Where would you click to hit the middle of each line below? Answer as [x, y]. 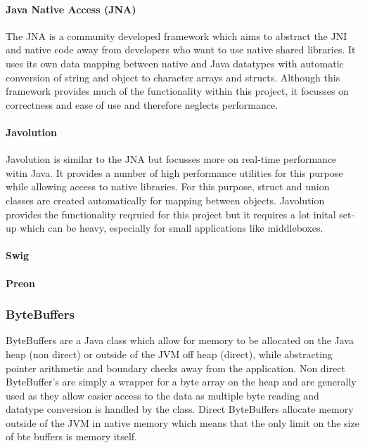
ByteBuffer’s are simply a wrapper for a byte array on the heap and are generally [181, 382]
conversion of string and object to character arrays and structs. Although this [173, 77]
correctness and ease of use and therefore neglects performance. [142, 104]
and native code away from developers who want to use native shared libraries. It [181, 50]
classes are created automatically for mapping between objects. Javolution [165, 200]
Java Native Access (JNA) [71, 9]
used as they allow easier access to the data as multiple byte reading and [162, 395]
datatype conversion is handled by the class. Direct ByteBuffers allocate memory [180, 409]
